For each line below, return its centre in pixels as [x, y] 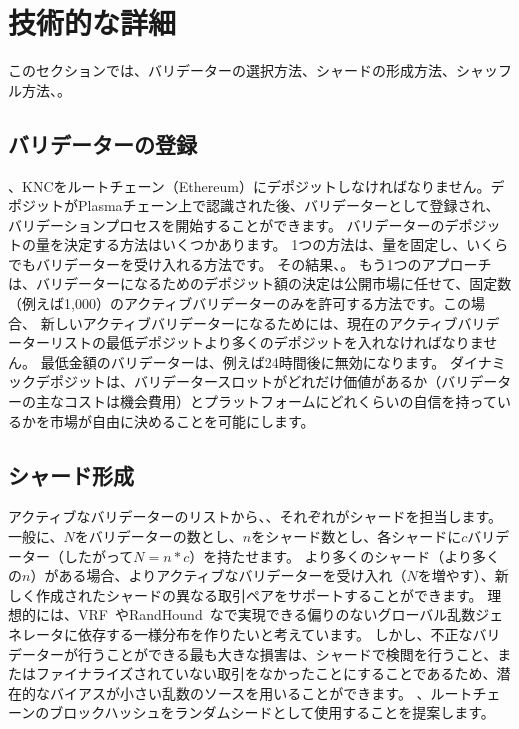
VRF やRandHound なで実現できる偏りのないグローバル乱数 [276, 614]
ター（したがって [77, 555]
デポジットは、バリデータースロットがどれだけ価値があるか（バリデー [266, 381]
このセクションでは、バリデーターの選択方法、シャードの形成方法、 [232, 70]
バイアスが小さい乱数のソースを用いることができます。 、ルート [261, 692]
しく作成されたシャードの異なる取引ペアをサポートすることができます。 [245, 594]
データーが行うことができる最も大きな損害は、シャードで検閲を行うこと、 [253, 653]
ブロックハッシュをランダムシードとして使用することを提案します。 [272, 712]
